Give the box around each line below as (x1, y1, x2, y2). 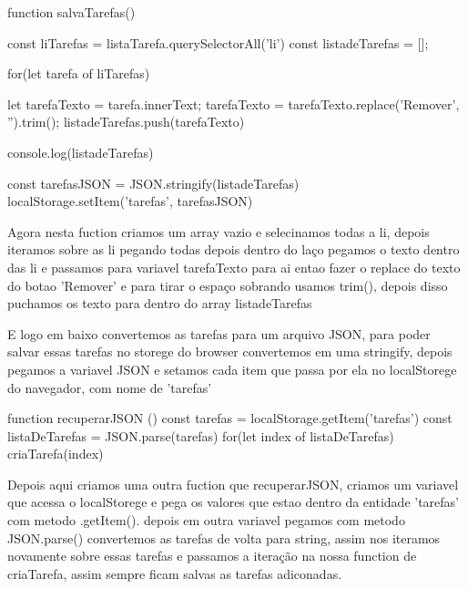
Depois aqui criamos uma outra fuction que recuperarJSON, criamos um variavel (7, 474, 459, 493)
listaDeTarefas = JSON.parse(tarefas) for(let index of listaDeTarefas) (7, 426, 394, 445)
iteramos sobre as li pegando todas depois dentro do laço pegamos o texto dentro (7, 240, 460, 259)
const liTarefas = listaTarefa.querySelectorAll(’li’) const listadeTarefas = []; (7, 33, 429, 52)
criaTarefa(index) (7, 444, 104, 463)
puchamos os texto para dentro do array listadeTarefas (7, 294, 312, 313)
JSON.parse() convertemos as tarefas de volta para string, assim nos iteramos (7, 528, 441, 547)
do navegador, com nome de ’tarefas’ (7, 377, 212, 397)
